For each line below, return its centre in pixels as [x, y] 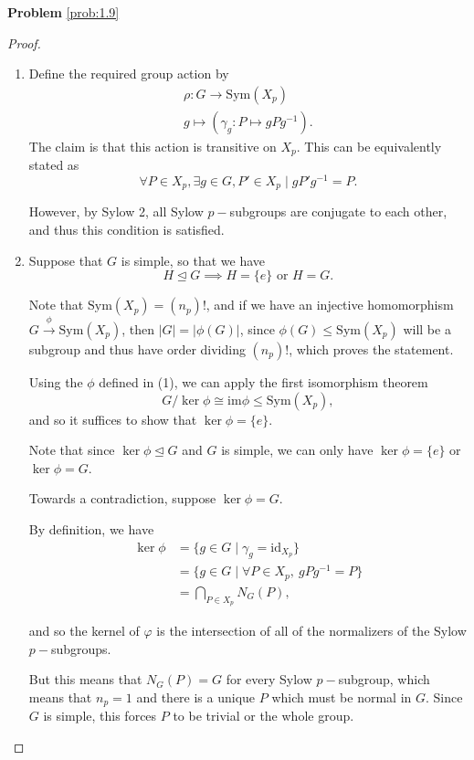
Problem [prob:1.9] [63, 12]
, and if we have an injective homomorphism [330, 305]
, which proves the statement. [371, 349]
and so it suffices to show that [113, 419]
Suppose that [66, 260]
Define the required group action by [129, 74]
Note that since [72, 450]
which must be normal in [342, 697]
